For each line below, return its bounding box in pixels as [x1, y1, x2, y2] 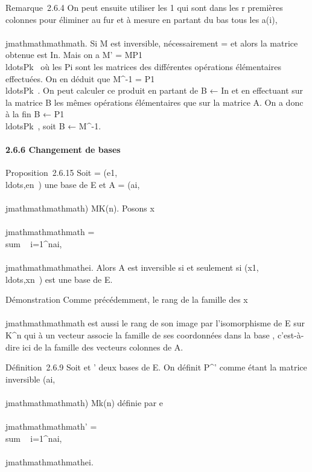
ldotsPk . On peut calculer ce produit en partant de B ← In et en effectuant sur [5, 84, 304, 97]
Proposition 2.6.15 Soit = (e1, [5, 166, 118, 179]
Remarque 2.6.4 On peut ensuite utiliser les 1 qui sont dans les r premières [5, 1, 283, 13]
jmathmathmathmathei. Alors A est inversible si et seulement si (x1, [5, 261, 259, 274]
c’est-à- [277, 329, 304, 341]
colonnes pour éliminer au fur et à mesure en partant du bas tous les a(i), [5, 13, 278, 25]
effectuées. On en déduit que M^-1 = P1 [5, 72, 155, 85]
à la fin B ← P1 [5, 108, 65, 120]
